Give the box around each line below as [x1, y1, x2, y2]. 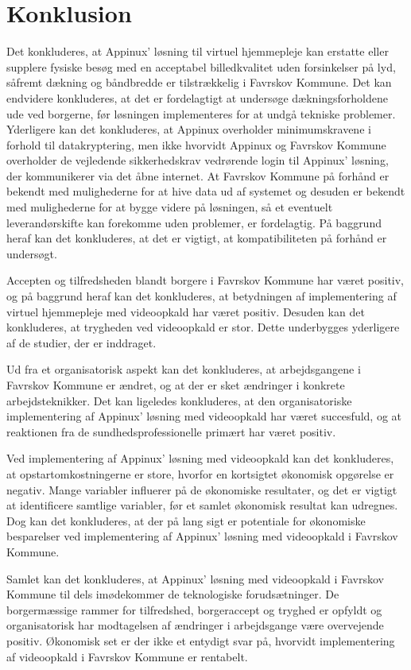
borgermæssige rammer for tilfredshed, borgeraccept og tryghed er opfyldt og [6, 601, 382, 618]
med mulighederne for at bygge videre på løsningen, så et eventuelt [6, 199, 333, 215]
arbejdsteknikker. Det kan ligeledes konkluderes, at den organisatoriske [6, 392, 352, 409]
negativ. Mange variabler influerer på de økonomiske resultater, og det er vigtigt [6, 481, 397, 498]
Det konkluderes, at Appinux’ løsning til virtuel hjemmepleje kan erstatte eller [6, 43, 389, 60]
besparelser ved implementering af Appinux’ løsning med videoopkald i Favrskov [6, 528, 398, 544]
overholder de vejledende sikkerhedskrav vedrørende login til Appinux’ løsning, [6, 152, 389, 168]
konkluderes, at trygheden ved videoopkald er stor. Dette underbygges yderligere [6, 319, 400, 335]
